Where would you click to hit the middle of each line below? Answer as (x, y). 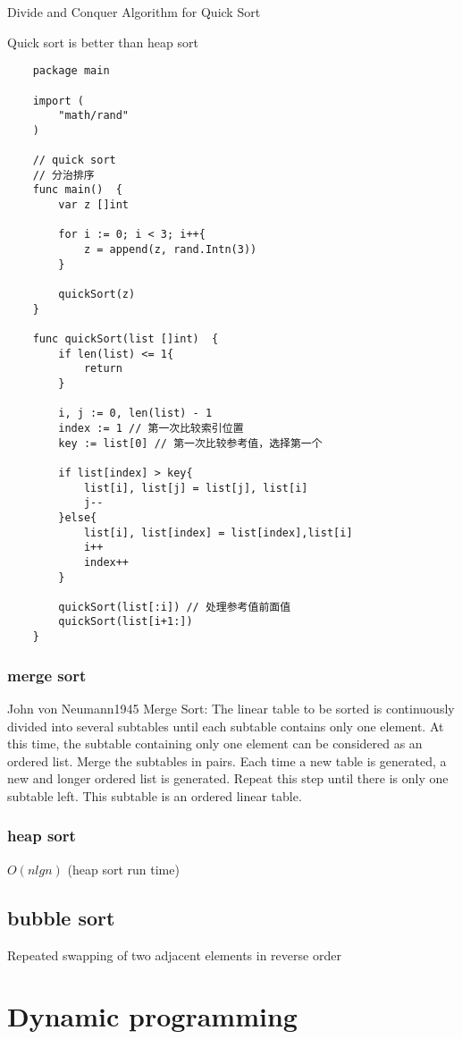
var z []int (94, 205)
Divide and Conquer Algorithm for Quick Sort (134, 12)
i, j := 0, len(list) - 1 (135, 414)
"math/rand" (94, 116)
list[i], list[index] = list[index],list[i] (218, 532)
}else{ (78, 517)
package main (71, 71)
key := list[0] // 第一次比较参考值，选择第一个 (190, 443)
